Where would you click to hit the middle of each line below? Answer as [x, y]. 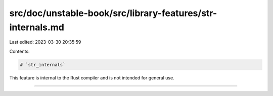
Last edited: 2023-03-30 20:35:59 [45, 42]
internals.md [37, 27]
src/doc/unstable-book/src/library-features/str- [113, 13]
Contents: [19, 51]
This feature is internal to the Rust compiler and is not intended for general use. [92, 77]
